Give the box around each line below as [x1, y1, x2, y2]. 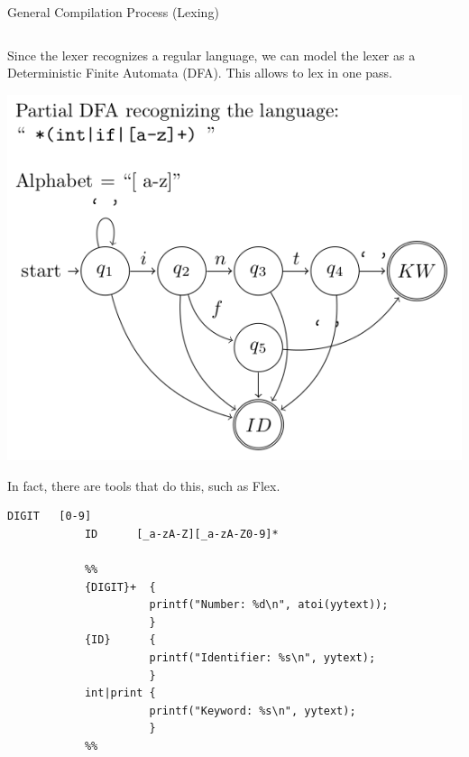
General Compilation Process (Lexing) [7, 3, 219, 21]
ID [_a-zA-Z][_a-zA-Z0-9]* [84, 527, 279, 540]
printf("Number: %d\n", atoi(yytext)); [149, 598, 389, 612]
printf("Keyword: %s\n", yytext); [149, 704, 356, 717]
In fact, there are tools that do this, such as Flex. [7, 475, 280, 494]
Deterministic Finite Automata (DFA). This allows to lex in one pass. [7, 63, 393, 82]
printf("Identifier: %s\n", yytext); [149, 651, 376, 665]
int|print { [84, 687, 156, 700]
